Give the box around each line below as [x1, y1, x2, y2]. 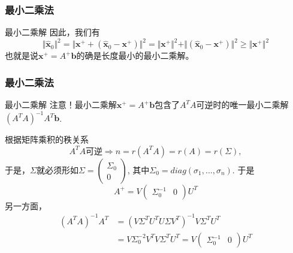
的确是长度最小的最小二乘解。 [76, 49, 194, 62]
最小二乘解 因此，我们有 [5, 26, 100, 38]
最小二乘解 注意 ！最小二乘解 [5, 98, 117, 111]
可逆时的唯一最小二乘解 [196, 98, 289, 111]
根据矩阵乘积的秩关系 [5, 133, 89, 146]
